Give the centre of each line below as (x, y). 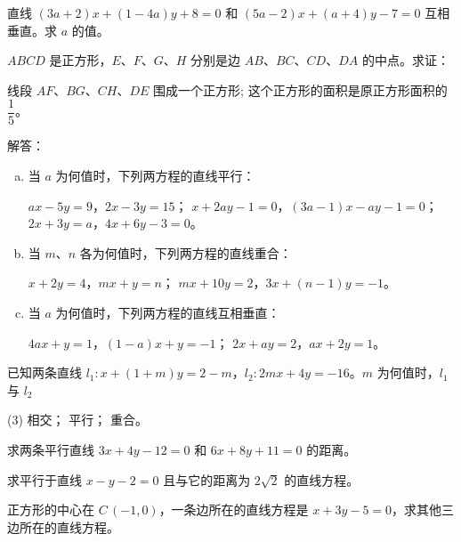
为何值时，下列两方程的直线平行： (155, 176)
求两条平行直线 (51, 449)
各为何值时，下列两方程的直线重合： (186, 252)
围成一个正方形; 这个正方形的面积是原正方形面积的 (300, 89)
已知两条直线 (44, 372)
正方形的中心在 (51, 510)
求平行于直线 (44, 479)
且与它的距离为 (207, 479)
